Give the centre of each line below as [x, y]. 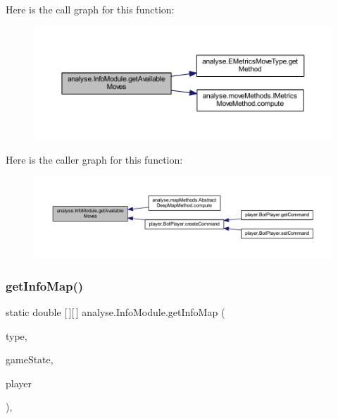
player [19, 383]
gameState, [30, 359]
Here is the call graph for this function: [90, 9]
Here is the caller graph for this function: [94, 159]
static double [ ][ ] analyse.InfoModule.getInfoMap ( [115, 312]
